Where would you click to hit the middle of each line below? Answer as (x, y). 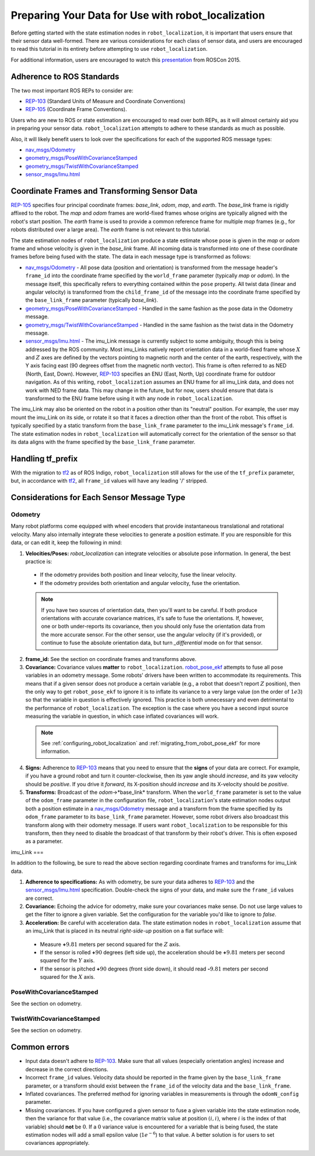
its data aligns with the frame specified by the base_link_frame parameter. (103, 442)
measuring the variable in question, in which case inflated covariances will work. (122, 716)
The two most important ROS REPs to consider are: (72, 90)
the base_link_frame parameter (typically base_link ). (92, 300)
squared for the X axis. (68, 977)
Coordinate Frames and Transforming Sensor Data (104, 191)
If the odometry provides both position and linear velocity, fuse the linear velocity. (138, 575)
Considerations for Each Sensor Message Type (98, 498)
